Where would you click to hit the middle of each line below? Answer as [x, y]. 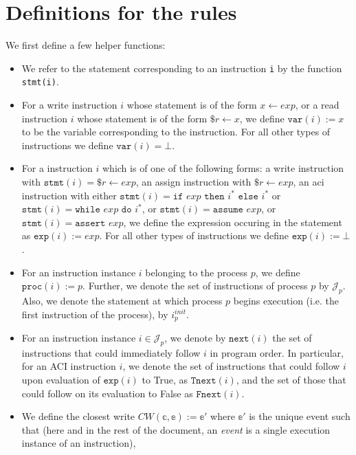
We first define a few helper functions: [86, 45]
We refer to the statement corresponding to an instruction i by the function [182, 68]
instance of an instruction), [79, 443]
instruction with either [69, 195]
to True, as [165, 379]
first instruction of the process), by [95, 314]
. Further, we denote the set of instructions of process [195, 286]
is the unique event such [300, 416]
